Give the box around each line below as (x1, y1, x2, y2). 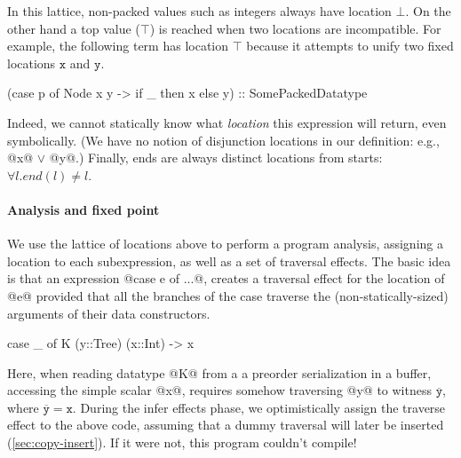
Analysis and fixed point (7, 200, 160, 218)
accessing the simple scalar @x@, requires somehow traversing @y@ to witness (7, 381, 432, 399)
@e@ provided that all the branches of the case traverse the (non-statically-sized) (7, 286, 449, 304)
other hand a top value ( (7, 19, 140, 37)
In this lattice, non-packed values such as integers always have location (7, 2, 392, 20)
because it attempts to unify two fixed (246, 36, 454, 55)
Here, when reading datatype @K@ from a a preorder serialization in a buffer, (7, 363, 432, 382)
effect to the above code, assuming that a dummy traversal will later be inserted (7, 415, 444, 434)
